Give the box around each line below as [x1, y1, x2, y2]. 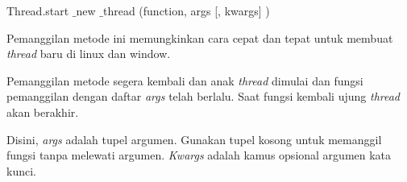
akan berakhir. [6, 103, 79, 120]
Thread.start [6, 2, 69, 19]
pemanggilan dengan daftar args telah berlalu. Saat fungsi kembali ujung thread [6, 88, 401, 105]
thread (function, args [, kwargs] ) [102, 2, 270, 19]
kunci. [6, 162, 36, 179]
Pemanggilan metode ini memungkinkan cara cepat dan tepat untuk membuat [6, 29, 393, 46]
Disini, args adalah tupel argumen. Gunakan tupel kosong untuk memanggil [6, 130, 382, 147]
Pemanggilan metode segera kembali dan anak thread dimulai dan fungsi [6, 72, 363, 89]
